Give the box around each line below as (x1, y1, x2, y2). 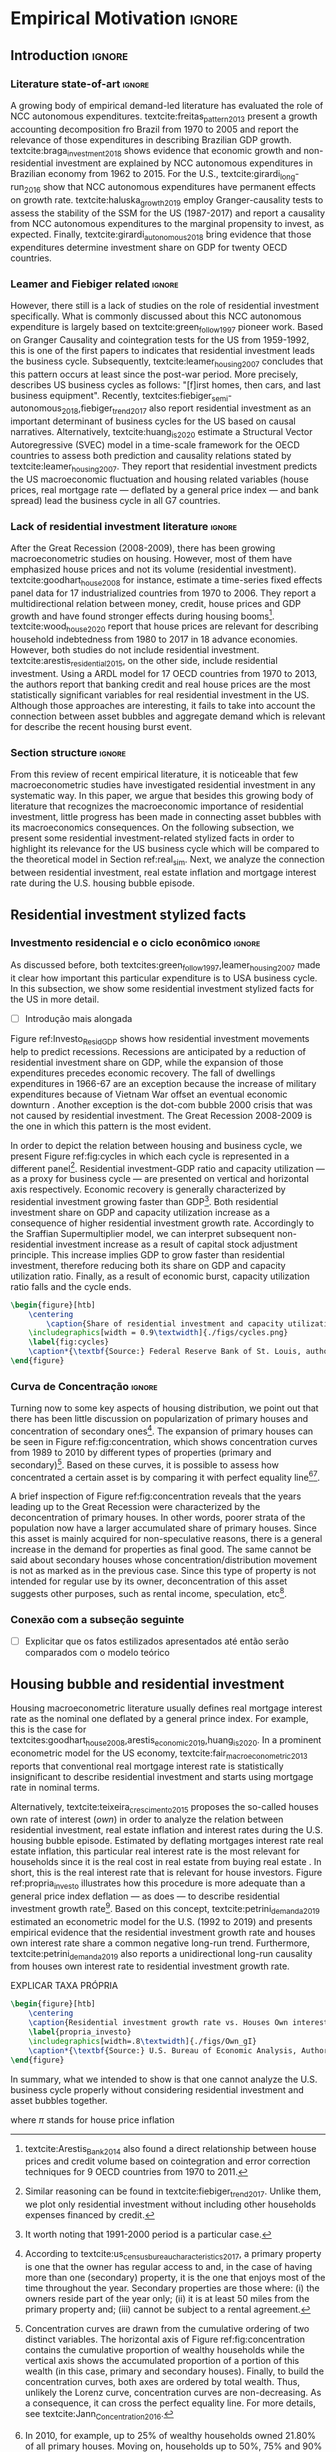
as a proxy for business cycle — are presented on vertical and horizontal (10, 1173, 310, 1185)
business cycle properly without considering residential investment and (10, 2083, 304, 2096)
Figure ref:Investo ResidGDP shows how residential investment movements (10, 1032, 310, 1047)
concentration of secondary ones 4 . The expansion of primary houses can (10, 1423, 314, 1437)
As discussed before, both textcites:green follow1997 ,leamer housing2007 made (10, 958, 321, 973)
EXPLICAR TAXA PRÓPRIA (10, 1980, 118, 1992)
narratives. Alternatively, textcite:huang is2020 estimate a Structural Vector (10, 426, 313, 440)
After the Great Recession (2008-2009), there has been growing (10, 542, 276, 554)
